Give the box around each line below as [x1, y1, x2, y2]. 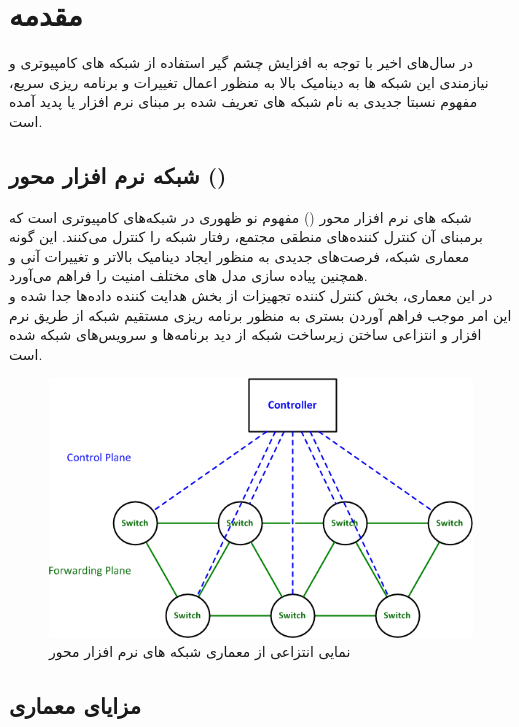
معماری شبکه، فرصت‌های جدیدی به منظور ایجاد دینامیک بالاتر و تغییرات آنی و [9, 245, 470, 266]
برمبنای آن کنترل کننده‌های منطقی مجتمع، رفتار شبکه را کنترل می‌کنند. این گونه [9, 226, 483, 247]
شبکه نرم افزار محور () [9, 159, 227, 190]
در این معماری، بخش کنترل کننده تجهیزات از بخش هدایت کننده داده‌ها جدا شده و [9, 285, 493, 306]
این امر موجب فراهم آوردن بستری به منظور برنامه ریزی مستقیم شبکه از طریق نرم [9, 304, 512, 325]
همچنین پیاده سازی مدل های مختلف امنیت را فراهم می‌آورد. [9, 265, 368, 286]
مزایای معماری [9, 690, 141, 721]
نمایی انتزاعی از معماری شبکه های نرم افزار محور [49, 641, 351, 662]
